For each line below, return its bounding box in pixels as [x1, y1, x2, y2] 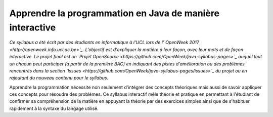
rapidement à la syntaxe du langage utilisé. [9, 105, 99, 111]
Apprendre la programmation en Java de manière [9, 8, 220, 19]
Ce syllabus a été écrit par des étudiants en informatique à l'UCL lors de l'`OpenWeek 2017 [9, 40, 200, 46]
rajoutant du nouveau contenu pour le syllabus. [9, 75, 109, 81]
